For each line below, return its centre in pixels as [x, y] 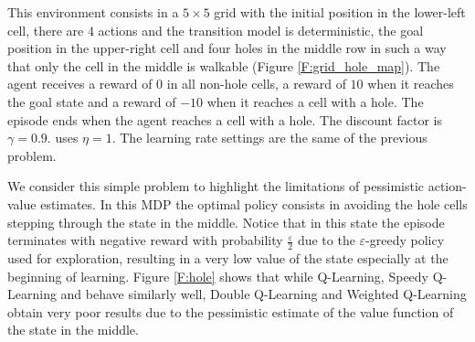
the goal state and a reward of [92, 101]
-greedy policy [405, 240]
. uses [63, 138]
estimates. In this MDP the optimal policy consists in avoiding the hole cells [254, 203]
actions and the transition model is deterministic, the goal [261, 30]
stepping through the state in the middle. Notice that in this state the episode [226, 222]
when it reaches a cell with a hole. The [315, 101]
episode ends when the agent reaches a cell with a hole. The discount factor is [225, 119]
